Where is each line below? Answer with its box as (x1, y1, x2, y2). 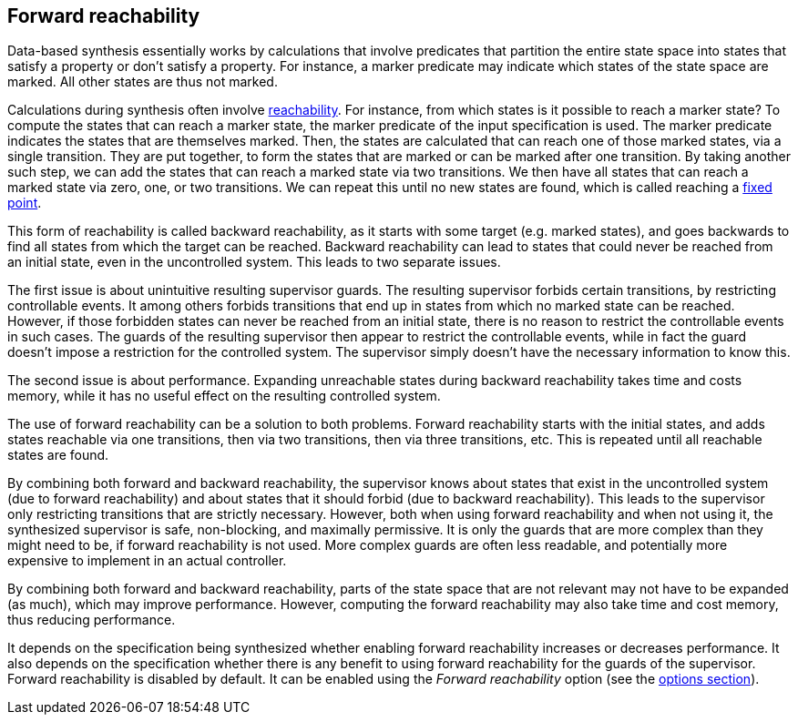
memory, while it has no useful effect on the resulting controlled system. (7, 388, 441, 404)
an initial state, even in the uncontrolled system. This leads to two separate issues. (7, 254, 501, 270)
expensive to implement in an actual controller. (7, 553, 287, 569)
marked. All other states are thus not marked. (7, 74, 278, 90)
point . (7, 195, 42, 211)
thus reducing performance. (7, 612, 176, 628)
